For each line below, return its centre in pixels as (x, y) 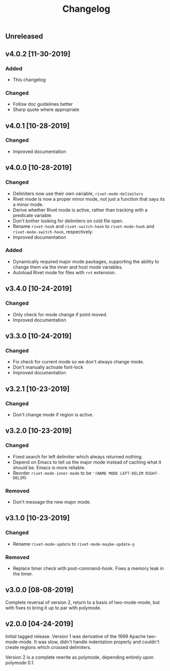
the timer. (23, 573)
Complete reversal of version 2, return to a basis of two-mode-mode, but (83, 602)
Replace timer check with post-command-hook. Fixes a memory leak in (88, 568)
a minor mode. (28, 204)
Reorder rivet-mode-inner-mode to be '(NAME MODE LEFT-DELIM (78, 473)
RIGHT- (153, 473)
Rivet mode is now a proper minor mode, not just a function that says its (89, 199)
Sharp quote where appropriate (46, 110)
